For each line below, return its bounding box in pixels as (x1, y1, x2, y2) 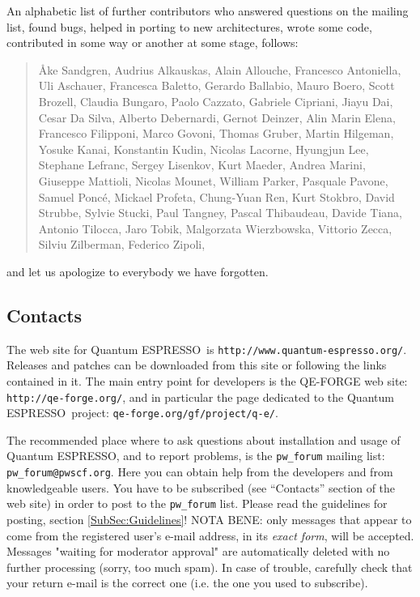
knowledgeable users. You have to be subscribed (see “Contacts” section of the (6, 479, 396, 496)
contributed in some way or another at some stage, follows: (6, 34, 299, 51)
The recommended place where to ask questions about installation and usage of (6, 431, 401, 448)
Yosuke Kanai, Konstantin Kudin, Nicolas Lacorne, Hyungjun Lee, (38, 140, 369, 157)
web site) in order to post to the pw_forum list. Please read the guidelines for (6, 495, 388, 512)
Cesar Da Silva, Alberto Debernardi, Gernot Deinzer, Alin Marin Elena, (38, 109, 396, 126)
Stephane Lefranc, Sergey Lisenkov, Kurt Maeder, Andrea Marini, (38, 156, 366, 173)
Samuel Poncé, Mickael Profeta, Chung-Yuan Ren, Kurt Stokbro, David (38, 188, 395, 205)
